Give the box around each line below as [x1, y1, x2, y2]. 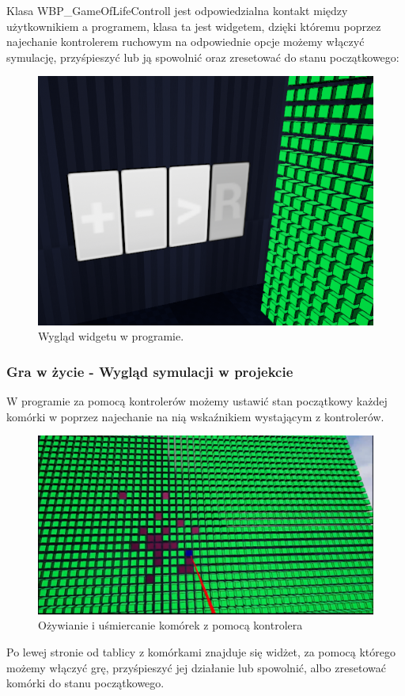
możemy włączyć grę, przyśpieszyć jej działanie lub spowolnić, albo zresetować [6, 659, 386, 675]
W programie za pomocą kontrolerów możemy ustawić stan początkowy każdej [6, 392, 388, 409]
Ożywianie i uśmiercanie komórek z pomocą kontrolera [38, 617, 303, 633]
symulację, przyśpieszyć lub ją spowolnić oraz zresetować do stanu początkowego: [6, 48, 399, 65]
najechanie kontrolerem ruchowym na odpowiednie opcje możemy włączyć [6, 33, 365, 50]
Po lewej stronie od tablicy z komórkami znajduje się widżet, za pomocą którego [6, 644, 396, 660]
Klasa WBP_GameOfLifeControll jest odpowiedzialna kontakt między [6, 2, 348, 18]
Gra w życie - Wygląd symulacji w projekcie [6, 361, 293, 381]
